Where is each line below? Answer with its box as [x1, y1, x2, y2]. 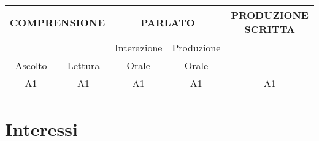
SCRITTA [244, 22, 295, 36]
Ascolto [15, 58, 47, 72]
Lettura [67, 58, 100, 72]
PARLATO [140, 15, 195, 29]
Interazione [115, 40, 163, 55]
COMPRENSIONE [10, 15, 105, 29]
